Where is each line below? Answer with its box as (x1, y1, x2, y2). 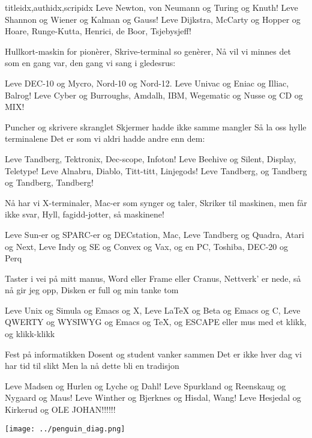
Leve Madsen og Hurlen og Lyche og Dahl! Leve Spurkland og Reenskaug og (5, 379, 286, 392)
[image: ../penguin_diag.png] (5, 424, 125, 433)
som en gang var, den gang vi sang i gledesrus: (5, 56, 176, 69)
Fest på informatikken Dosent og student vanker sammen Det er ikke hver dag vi (5, 347, 302, 360)
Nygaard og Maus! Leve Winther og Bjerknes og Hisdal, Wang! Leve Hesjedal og (5, 391, 301, 404)
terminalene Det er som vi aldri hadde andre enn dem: (5, 132, 205, 145)
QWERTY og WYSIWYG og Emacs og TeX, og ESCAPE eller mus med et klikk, (5, 315, 307, 328)
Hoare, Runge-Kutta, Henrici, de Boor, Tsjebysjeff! (5, 25, 191, 37)
